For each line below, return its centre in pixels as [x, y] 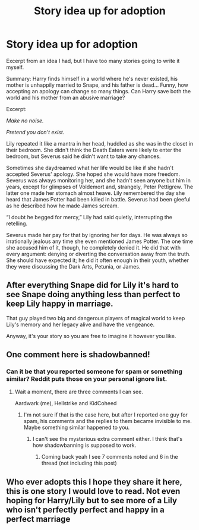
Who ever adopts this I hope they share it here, [94, 482]
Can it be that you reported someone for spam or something [94, 371]
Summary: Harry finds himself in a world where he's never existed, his [92, 78]
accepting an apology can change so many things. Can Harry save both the [99, 91]
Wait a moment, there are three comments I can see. [79, 392]
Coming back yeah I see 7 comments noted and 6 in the [110, 457]
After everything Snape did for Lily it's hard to [93, 285]
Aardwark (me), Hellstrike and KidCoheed [66, 403]
